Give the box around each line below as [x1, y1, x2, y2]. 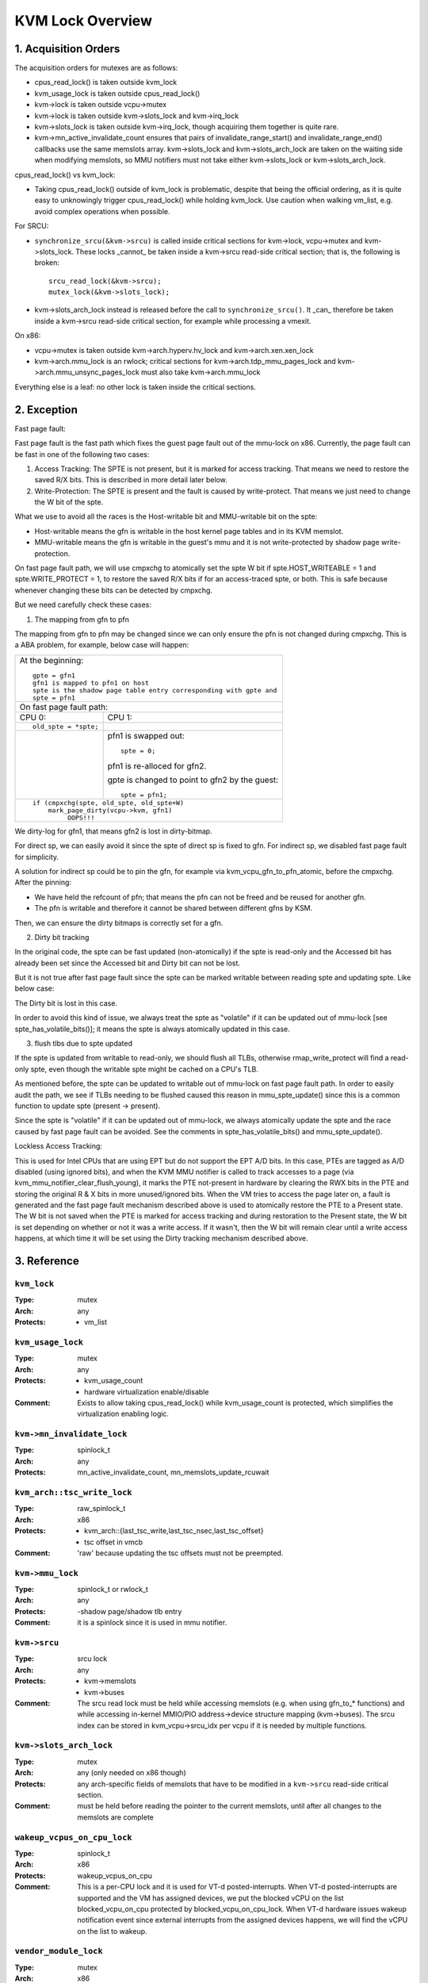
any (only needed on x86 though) [77, 1768, 186, 1778]
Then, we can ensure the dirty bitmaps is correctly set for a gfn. [14, 918, 224, 927]
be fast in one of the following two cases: [14, 449, 150, 459]
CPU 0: [19, 712, 47, 723]
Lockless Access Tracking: [14, 1141, 103, 1151]
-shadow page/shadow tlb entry [77, 1606, 182, 1616]
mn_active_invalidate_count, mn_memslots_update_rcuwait [77, 1467, 269, 1477]
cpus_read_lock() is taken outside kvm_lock [34, 78, 178, 87]
